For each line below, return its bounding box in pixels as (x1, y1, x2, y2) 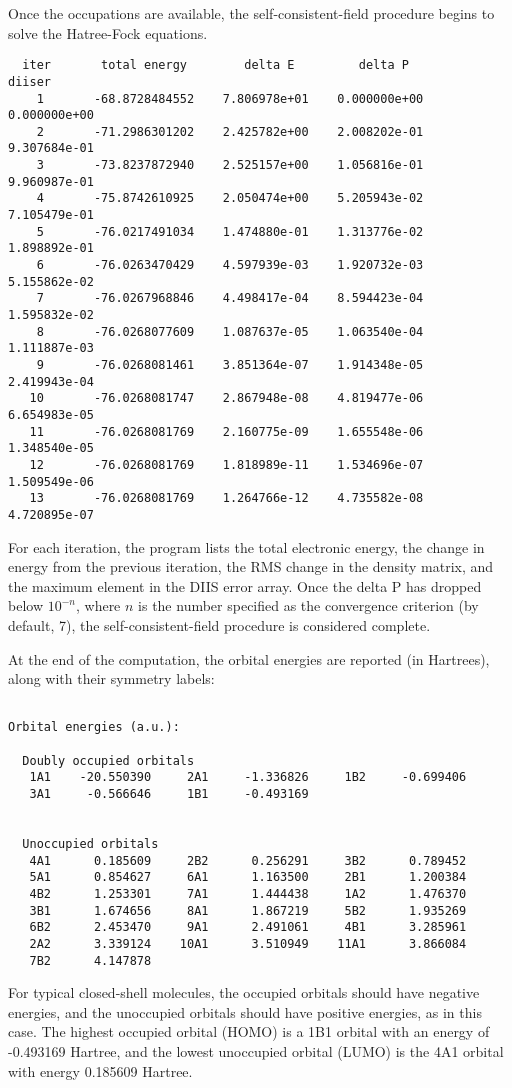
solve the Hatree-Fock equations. (8, 22, 208, 43)
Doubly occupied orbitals (22, 753, 195, 768)
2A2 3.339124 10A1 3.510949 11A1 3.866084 (29, 936, 467, 951)
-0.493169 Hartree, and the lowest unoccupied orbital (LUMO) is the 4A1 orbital (8, 1041, 504, 1061)
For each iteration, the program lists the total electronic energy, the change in (8, 536, 485, 557)
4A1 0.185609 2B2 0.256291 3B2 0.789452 (29, 853, 467, 868)
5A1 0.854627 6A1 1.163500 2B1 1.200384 (29, 870, 467, 885)
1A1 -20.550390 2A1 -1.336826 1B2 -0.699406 (29, 770, 467, 785)
